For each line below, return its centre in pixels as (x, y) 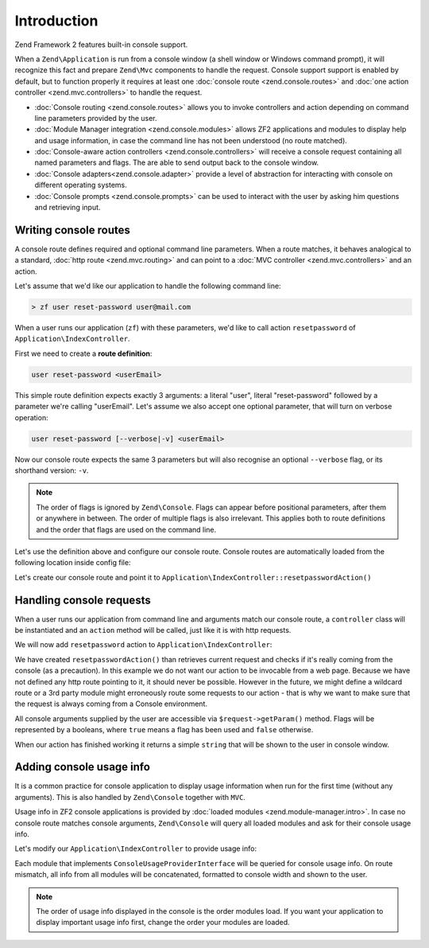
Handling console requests (83, 600)
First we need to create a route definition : (83, 353)
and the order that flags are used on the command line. (126, 529)
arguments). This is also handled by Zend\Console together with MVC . (130, 797)
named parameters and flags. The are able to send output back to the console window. (177, 162)
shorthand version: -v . (52, 470)
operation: (31, 417)
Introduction (56, 21)
